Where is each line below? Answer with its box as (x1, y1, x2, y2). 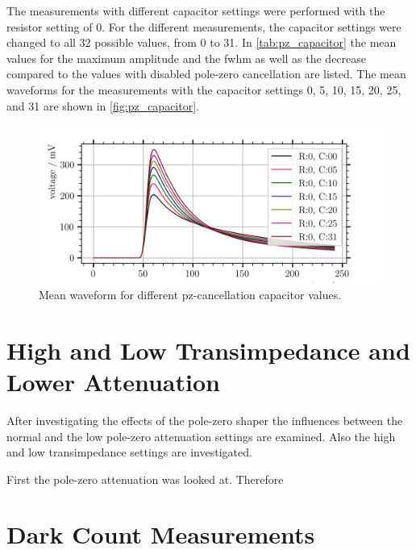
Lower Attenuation (6, 365, 220, 398)
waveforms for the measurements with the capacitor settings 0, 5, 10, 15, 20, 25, (6, 81, 401, 98)
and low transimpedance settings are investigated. (6, 444, 252, 460)
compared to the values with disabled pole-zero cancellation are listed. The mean (6, 65, 406, 82)
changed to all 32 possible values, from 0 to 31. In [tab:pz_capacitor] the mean (6, 34, 397, 51)
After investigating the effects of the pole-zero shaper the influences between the (6, 411, 403, 428)
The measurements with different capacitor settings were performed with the (6, 2, 385, 19)
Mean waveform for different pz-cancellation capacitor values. (39, 286, 342, 303)
